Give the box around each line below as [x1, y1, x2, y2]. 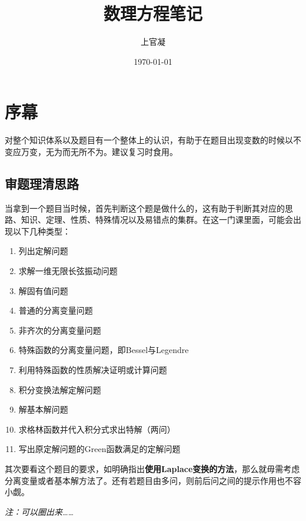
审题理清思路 [5, 174, 79, 192]
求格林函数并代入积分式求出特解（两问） [18, 423, 175, 435]
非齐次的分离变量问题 [18, 324, 101, 336]
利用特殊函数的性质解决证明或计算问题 [18, 363, 167, 375]
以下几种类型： [12, 225, 71, 237]
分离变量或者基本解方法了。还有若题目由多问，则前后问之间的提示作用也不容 [5, 474, 301, 486]
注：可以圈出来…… [5, 505, 74, 517]
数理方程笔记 [103, 1, 202, 25]
